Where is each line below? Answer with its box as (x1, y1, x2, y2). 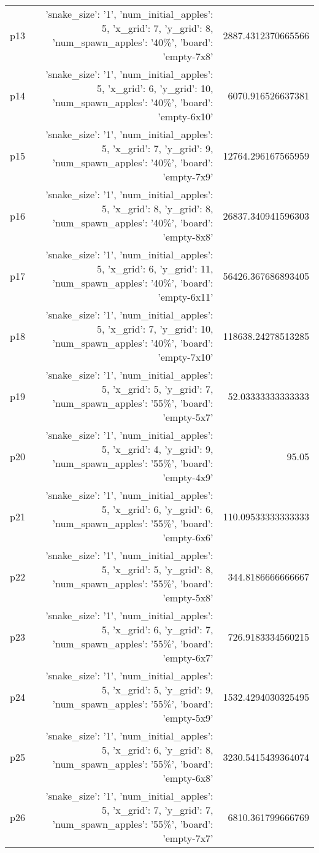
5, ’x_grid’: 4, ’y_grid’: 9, (102, 442, 213, 456)
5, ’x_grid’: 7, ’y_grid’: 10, (97, 322, 213, 336)
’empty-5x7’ (163, 410, 213, 424)
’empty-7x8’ (163, 49, 213, 63)
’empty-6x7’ (163, 650, 213, 665)
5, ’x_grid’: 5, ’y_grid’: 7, (102, 382, 213, 396)
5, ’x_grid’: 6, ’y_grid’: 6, (102, 502, 213, 516)
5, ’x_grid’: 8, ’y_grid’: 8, (102, 201, 213, 215)
